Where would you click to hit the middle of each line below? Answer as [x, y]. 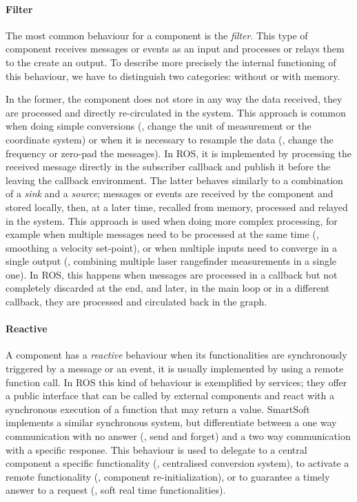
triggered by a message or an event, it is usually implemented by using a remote [175, 369]
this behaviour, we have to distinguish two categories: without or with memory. [173, 76]
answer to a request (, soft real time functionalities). [116, 490]
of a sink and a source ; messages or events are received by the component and [170, 193]
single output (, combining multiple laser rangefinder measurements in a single [171, 261]
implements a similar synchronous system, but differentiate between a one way [171, 422]
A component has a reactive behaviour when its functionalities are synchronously [176, 355]
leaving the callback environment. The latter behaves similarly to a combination [174, 180]
